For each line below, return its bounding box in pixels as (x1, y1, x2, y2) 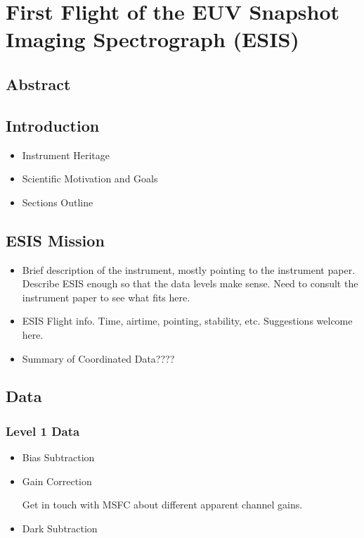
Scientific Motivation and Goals (22, 171, 158, 186)
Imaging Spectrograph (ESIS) (6, 25, 299, 54)
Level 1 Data (6, 422, 80, 439)
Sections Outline (22, 194, 93, 209)
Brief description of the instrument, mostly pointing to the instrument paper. (22, 262, 356, 277)
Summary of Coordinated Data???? (22, 351, 175, 365)
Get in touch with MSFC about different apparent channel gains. (22, 497, 303, 512)
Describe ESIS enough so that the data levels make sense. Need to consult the (22, 276, 358, 291)
